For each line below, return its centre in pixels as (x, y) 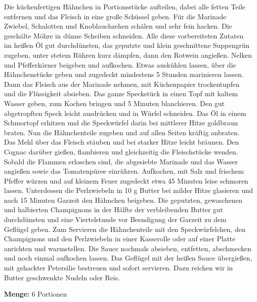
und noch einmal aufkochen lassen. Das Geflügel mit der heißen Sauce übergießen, (128, 258)
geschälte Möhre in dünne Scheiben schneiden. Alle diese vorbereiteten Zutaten (124, 35)
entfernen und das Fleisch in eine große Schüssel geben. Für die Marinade (115, 16)
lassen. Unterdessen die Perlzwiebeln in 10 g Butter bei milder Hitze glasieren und (128, 190)
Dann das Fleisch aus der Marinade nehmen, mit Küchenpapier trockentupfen (122, 84)
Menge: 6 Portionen (36, 294)
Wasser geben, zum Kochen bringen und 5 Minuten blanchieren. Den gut (114, 103)
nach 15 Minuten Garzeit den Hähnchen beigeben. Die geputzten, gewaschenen (123, 200)
